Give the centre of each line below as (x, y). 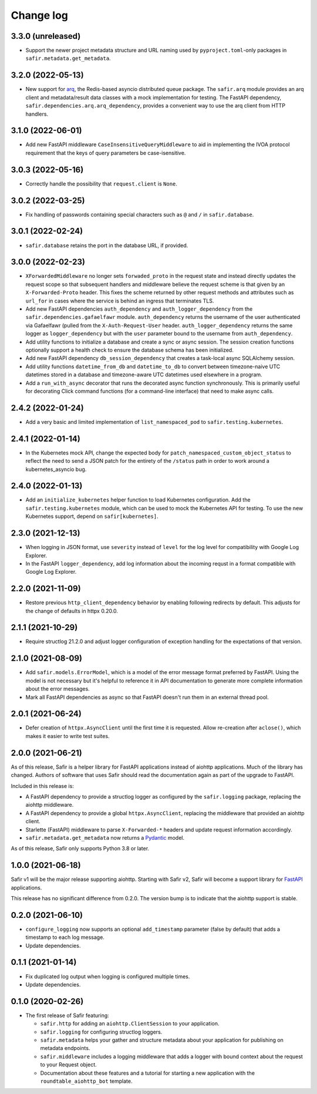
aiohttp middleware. (50, 805)
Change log (40, 15)
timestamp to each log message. (65, 937)
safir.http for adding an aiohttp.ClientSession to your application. (130, 1024)
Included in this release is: (43, 786)
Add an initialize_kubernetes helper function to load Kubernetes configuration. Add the (138, 500)
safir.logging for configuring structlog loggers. (101, 1032)
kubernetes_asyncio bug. (56, 469)
